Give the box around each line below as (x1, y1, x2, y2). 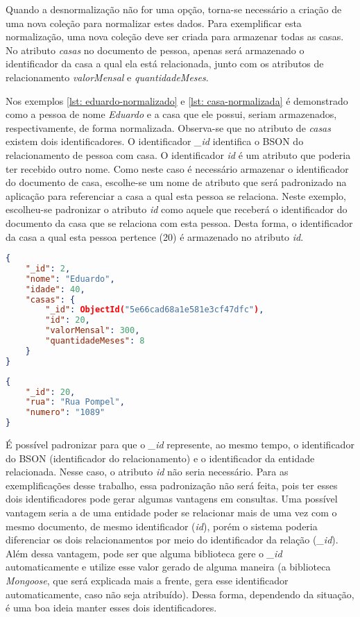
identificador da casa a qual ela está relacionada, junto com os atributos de (6, 56, 324, 71)
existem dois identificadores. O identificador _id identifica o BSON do (6, 134, 304, 149)
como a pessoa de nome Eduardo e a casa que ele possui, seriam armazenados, (6, 107, 337, 121)
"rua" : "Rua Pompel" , (25, 397, 125, 407)
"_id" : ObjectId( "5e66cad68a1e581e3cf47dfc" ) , (45, 305, 264, 315)
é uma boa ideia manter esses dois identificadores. (6, 600, 217, 615)
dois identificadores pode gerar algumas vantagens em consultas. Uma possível (6, 491, 338, 506)
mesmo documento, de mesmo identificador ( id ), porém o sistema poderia (6, 518, 318, 533)
